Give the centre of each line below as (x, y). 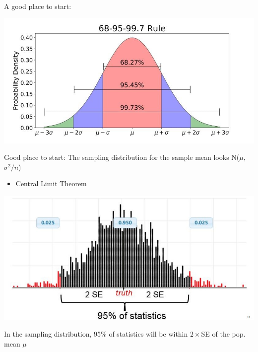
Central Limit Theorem (51, 183)
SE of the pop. (223, 334)
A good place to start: (38, 6)
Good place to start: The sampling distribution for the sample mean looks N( (122, 157)
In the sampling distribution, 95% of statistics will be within (96, 334)
